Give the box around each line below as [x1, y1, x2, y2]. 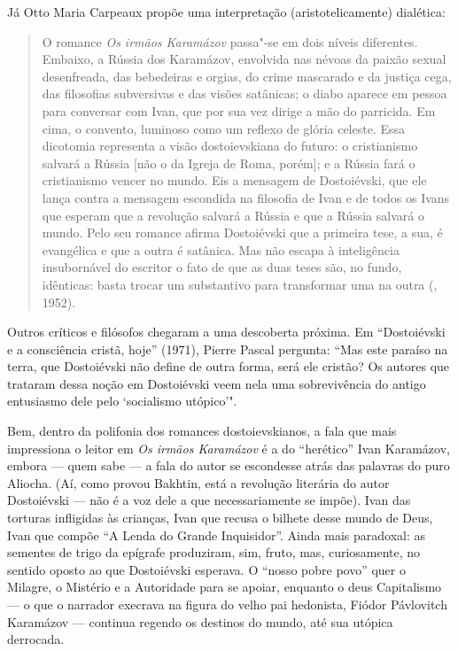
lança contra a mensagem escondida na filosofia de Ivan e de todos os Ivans [42, 188, 450, 206]
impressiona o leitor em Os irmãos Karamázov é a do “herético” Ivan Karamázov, [7, 438, 450, 457]
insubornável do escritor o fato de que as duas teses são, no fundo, [42, 258, 402, 276]
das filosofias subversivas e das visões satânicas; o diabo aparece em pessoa [42, 84, 447, 103]
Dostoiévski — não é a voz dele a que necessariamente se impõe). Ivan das [7, 491, 411, 509]
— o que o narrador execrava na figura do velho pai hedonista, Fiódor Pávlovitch [7, 595, 447, 613]
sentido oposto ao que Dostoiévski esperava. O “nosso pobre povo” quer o [7, 560, 406, 578]
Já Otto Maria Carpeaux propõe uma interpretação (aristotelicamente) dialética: [7, 3, 446, 20]
